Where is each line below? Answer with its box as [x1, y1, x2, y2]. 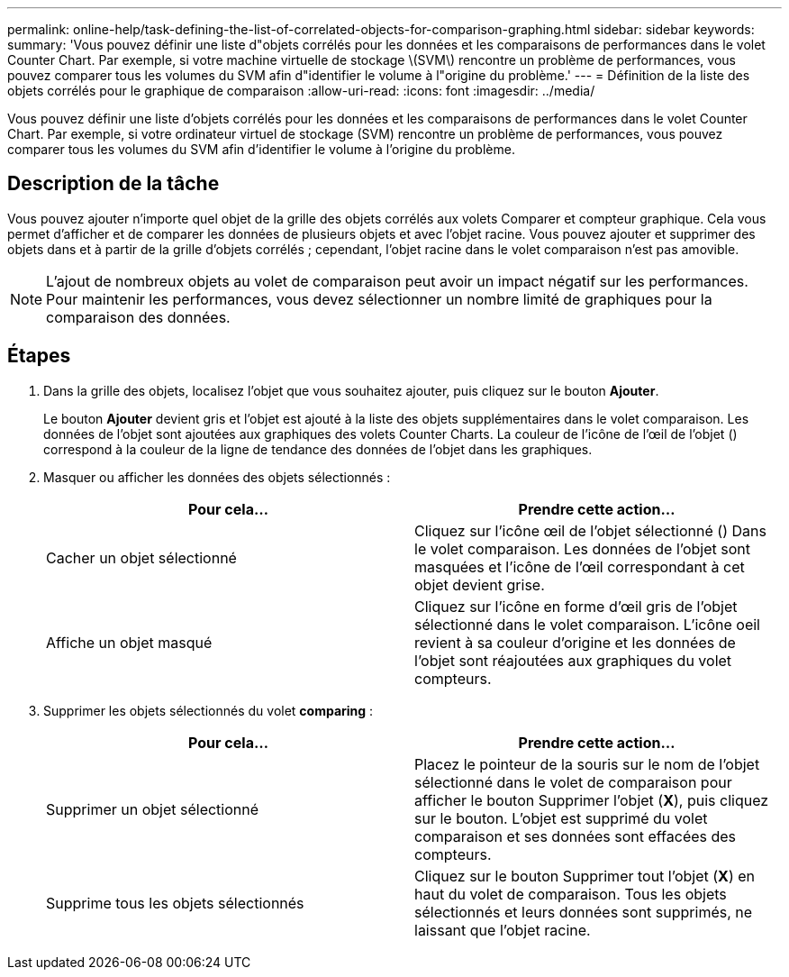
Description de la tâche [7, 172, 220, 196]
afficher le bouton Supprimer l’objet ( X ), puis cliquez [414, 790, 769, 809]
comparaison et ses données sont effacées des [414, 826, 737, 845]
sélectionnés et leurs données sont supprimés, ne [414, 902, 753, 921]
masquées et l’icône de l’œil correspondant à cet [414, 557, 745, 576]
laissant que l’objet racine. [414, 920, 591, 939]
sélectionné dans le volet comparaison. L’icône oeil [414, 615, 760, 634]
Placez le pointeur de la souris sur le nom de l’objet [414, 754, 760, 773]
